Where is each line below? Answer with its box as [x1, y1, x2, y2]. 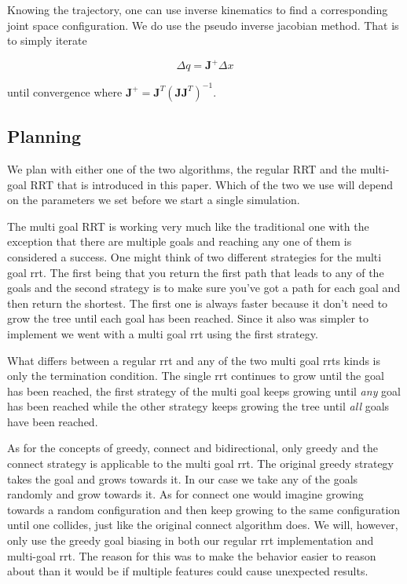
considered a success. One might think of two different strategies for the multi [7, 248, 382, 265]
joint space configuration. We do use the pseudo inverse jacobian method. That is [7, 16, 399, 33]
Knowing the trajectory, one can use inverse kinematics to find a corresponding [7, 2, 388, 17]
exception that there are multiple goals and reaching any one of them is [7, 233, 352, 250]
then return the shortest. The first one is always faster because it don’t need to [7, 294, 388, 311]
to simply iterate [7, 32, 87, 49]
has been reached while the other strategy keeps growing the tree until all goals [7, 398, 390, 414]
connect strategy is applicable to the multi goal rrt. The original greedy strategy [7, 455, 394, 472]
